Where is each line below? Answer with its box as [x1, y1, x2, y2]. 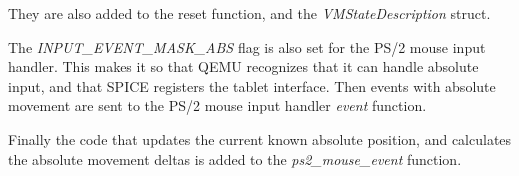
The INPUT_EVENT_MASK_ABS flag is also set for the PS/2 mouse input [8, 36, 486, 57]
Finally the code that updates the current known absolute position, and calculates [8, 128, 512, 149]
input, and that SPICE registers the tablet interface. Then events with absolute [8, 75, 496, 96]
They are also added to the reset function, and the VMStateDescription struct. [8, 3, 491, 23]
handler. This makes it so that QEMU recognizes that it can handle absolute [8, 56, 479, 77]
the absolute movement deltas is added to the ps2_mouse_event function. [8, 148, 462, 169]
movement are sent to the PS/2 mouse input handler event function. [8, 95, 427, 116]
